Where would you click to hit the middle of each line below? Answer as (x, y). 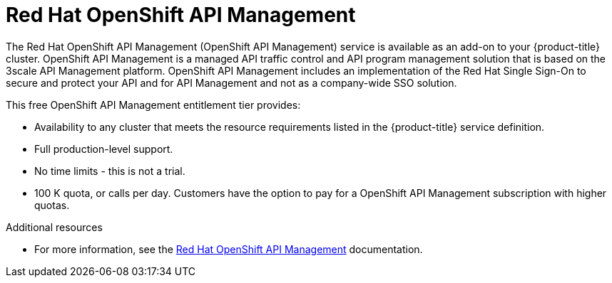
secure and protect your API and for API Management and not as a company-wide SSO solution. (231, 82)
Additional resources (54, 227)
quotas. (52, 205)
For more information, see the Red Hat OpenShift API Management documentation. (229, 249)
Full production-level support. (104, 149)
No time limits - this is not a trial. (110, 171)
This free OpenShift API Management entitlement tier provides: (153, 105)
